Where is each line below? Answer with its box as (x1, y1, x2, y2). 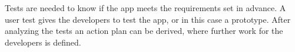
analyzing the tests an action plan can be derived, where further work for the (5, 25, 283, 37)
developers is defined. (5, 36, 81, 48)
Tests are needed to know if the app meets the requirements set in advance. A (5, 2, 286, 13)
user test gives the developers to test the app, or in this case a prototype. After (5, 13, 291, 25)
